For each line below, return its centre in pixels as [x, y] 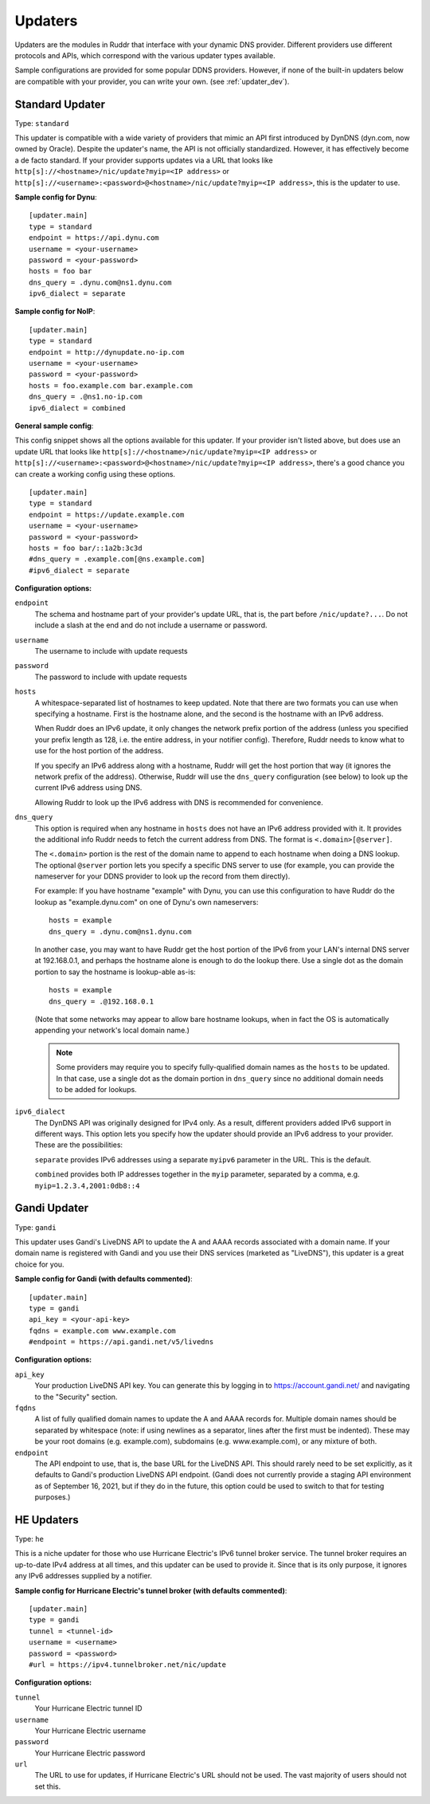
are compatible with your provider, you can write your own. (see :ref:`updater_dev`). [152, 81]
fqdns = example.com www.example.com [103, 1330]
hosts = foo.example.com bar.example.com [111, 385]
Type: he [29, 1539]
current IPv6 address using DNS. [88, 788]
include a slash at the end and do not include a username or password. [151, 625]
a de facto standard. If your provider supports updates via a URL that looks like [144, 160]
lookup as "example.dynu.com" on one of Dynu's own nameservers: [147, 902]
